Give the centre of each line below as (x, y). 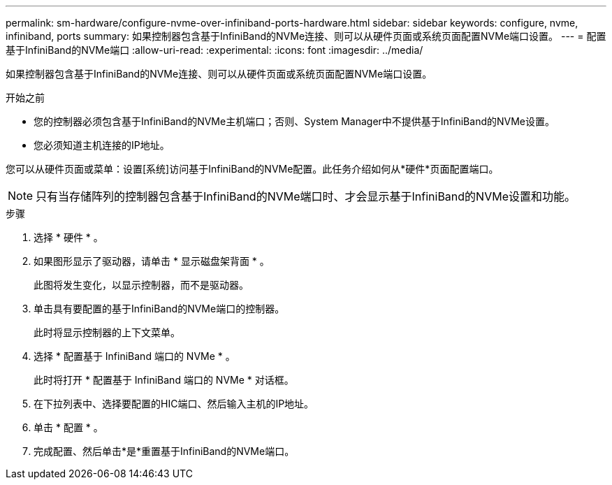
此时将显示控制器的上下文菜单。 (107, 332)
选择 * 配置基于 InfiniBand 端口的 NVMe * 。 (134, 356)
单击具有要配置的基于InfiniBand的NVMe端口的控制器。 (159, 309)
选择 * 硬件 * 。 (68, 237)
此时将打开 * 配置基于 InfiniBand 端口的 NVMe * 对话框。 (164, 380)
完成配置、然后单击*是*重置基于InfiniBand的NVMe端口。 (164, 451)
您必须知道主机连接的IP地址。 (102, 145)
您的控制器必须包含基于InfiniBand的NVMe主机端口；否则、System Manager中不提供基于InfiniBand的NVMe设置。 (294, 121)
